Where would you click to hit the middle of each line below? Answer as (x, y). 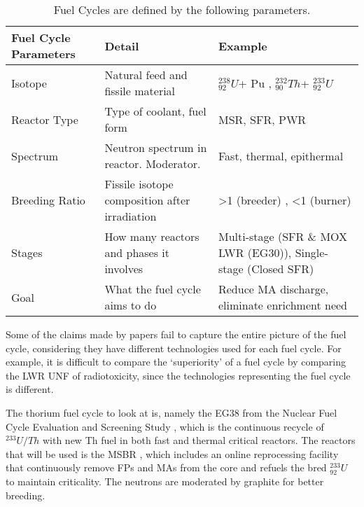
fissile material (140, 91)
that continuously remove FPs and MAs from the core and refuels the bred (166, 467)
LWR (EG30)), (255, 252)
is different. (30, 389)
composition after (147, 200)
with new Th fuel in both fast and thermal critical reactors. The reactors (199, 440)
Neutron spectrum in (156, 147)
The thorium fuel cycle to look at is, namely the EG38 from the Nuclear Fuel (171, 412)
